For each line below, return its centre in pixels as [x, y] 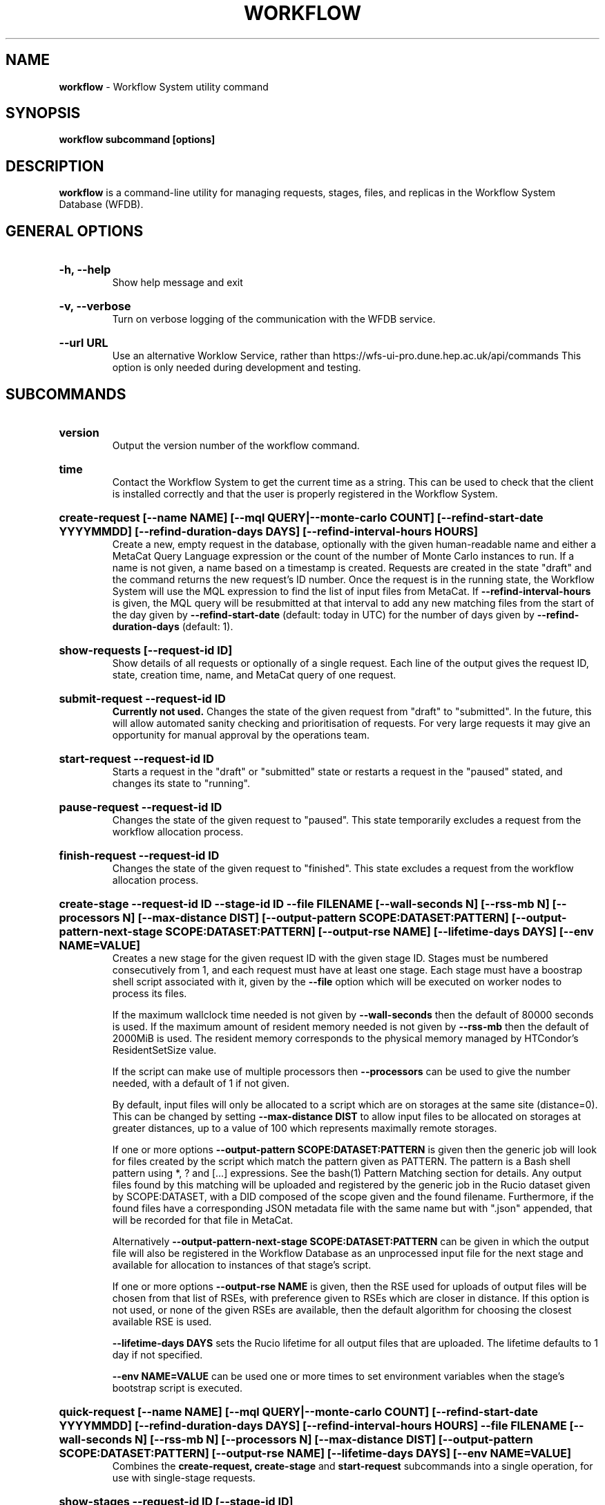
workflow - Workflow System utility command [164, 86]
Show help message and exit [177, 283]
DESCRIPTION [55, 166]
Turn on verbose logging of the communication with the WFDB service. [274, 319]
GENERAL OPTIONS [75, 231]
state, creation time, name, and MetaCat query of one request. [254, 674]
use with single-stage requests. [184, 1477]
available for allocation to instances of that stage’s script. [242, 1265]
